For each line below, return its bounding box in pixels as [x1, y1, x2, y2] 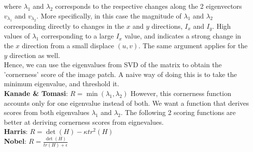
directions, [151, 21, 183, 31]
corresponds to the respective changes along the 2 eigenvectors [55, 1, 242, 11]
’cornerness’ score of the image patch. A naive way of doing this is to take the [4, 69, 237, 79]
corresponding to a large [41, 31, 114, 41]
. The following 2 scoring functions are [120, 107, 236, 117]
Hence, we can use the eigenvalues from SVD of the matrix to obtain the [4, 59, 222, 70]
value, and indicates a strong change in [124, 31, 241, 41]
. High [212, 21, 231, 31]
